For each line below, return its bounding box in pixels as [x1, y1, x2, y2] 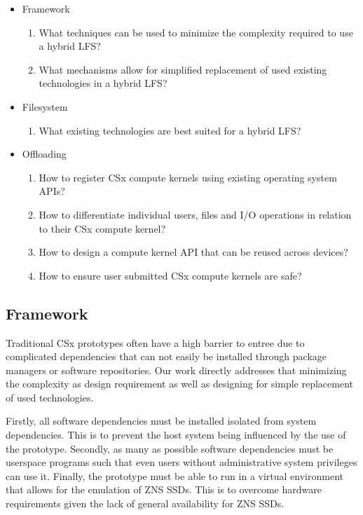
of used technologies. [6, 390, 94, 404]
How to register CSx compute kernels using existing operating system [39, 170, 337, 184]
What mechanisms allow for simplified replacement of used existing [39, 62, 327, 76]
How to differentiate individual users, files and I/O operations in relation [39, 207, 352, 221]
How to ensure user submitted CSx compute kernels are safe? [39, 268, 302, 282]
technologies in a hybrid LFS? [39, 76, 167, 90]
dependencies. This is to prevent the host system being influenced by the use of [6, 427, 346, 442]
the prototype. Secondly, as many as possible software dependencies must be [6, 441, 334, 455]
